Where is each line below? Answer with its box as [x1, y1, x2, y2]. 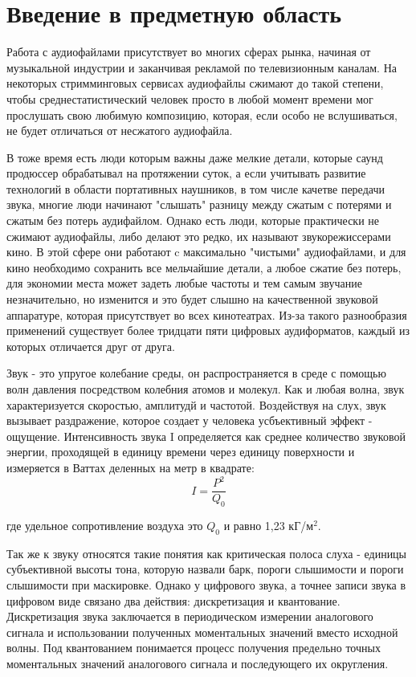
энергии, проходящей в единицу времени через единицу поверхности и [6, 443, 355, 460]
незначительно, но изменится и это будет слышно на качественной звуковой [6, 291, 378, 308]
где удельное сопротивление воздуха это [6, 516, 203, 533]
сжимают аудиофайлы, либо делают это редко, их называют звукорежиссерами [6, 227, 391, 244]
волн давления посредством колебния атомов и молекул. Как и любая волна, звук [6, 381, 405, 397]
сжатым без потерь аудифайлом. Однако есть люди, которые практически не [6, 212, 380, 229]
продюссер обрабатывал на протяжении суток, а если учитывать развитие [6, 165, 366, 181]
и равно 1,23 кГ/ [223, 516, 307, 533]
